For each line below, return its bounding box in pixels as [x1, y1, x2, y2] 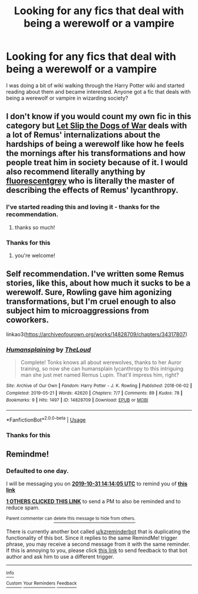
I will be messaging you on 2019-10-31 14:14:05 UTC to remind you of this [6, 480, 187, 487]
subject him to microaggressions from [6, 306, 149, 316]
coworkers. [6, 315, 49, 325]
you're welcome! [14, 252, 56, 259]
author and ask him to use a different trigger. [6, 553, 114, 560]
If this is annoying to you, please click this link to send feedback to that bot [6, 547, 187, 554]
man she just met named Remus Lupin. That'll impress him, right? [20, 372, 179, 379]
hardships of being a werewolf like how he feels [6, 139, 184, 149]
